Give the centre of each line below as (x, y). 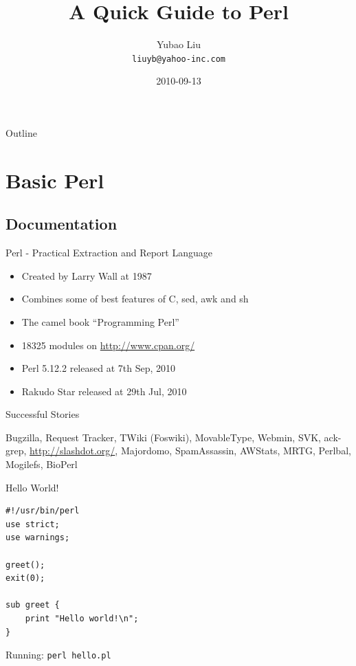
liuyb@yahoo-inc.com (179, 59)
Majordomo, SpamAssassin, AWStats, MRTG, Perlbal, (236, 451)
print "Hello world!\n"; (82, 619)
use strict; (33, 524)
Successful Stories (43, 414)
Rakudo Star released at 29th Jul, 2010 (104, 391)
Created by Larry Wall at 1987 (87, 275)
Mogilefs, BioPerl (42, 464)
